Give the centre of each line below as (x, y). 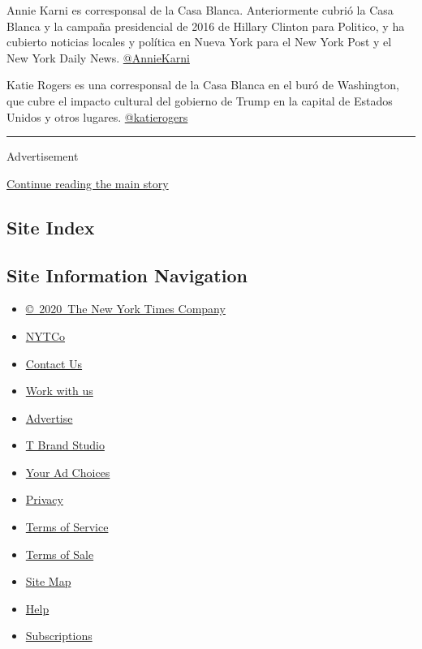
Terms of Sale (60, 554)
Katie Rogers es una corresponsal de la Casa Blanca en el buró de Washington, (203, 85)
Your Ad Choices (68, 472)
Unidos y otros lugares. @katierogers (97, 116)
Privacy (44, 499)
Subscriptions (59, 636)
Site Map (48, 581)
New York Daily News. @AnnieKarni (98, 57)
